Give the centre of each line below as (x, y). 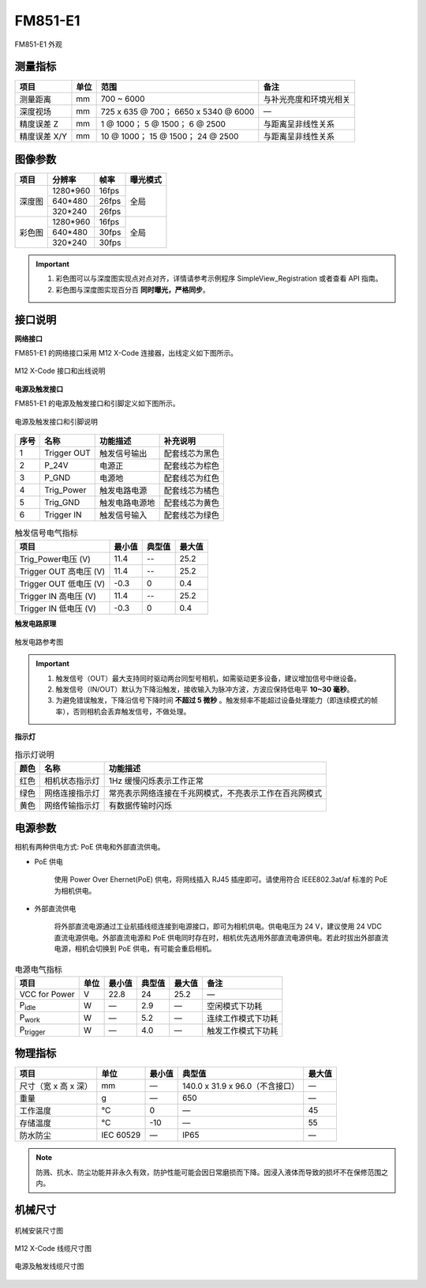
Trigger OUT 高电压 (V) (62, 571)
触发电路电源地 (127, 503)
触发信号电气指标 (47, 533)
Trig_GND (62, 502)
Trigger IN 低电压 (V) (58, 608)
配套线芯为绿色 (192, 515)
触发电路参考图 (39, 642)
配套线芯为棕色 (192, 466)
